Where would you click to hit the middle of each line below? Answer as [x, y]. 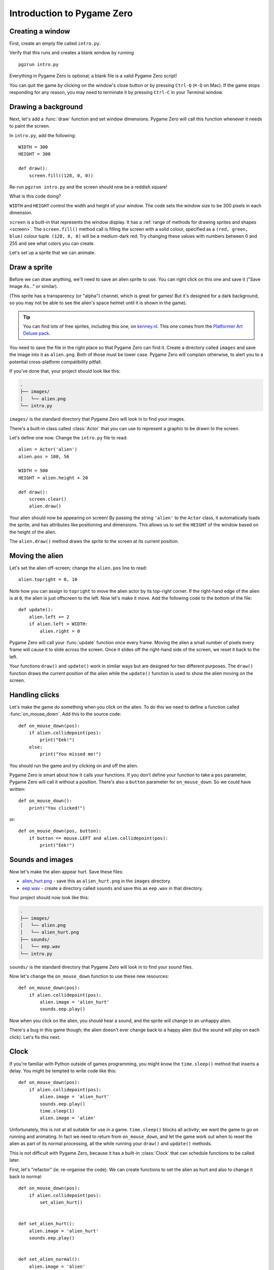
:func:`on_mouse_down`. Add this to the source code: [65, 714]
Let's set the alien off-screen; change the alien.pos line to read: [78, 568]
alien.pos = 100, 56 [44, 456]
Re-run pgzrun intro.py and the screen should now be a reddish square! [88, 187]
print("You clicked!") [57, 808]
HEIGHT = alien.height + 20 [53, 478]
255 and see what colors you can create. [52, 243]
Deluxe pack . [37, 333]
